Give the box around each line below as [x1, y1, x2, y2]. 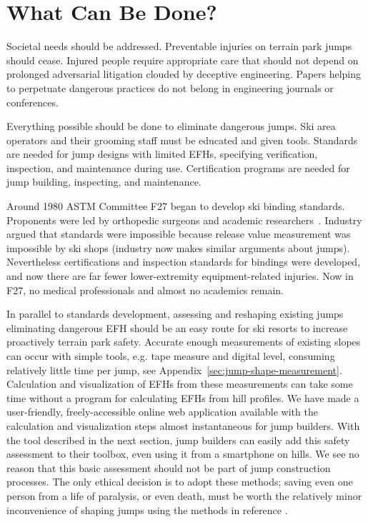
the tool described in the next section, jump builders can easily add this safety [6, 432, 350, 447]
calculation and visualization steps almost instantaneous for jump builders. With [6, 418, 360, 433]
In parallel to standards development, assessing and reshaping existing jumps [6, 306, 344, 321]
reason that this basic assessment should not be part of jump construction [6, 460, 331, 475]
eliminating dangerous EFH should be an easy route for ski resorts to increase [6, 320, 348, 335]
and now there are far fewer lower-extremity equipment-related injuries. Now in [6, 268, 354, 283]
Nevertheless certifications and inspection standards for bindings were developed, [6, 254, 361, 269]
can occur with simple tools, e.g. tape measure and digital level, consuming [6, 348, 335, 363]
